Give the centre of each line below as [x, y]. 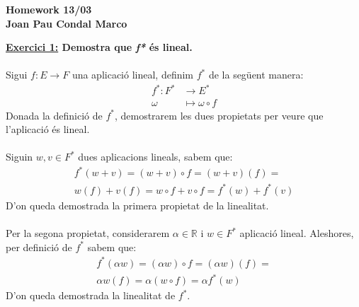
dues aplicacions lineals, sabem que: [155, 157]
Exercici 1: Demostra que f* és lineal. [99, 47]
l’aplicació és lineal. [48, 129]
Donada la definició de [54, 115]
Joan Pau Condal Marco [67, 23]
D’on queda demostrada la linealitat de [91, 295]
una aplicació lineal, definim [133, 75]
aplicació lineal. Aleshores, [297, 233]
